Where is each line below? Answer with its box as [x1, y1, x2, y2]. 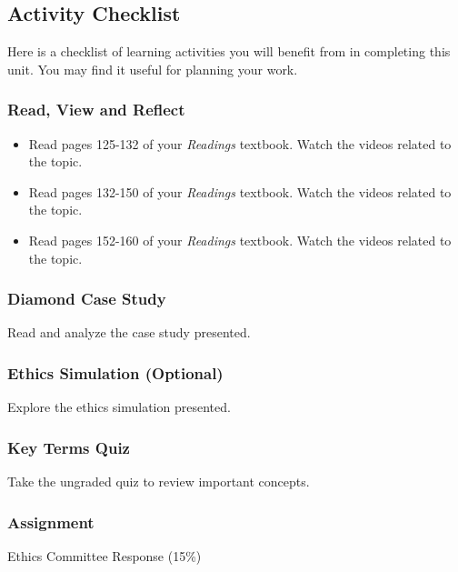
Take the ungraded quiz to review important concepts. [7, 472, 310, 491]
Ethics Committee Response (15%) [7, 546, 202, 565]
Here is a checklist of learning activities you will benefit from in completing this [7, 42, 451, 61]
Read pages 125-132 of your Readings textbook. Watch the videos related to [28, 134, 452, 153]
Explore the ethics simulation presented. [7, 397, 231, 416]
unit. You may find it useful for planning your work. [7, 59, 298, 78]
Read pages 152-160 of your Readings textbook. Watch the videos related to [28, 230, 452, 249]
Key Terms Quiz [7, 436, 130, 458]
